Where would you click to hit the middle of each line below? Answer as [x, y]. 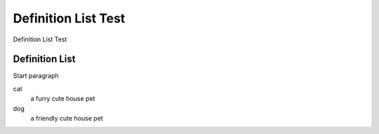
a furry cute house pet [63, 99]
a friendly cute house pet [67, 119]
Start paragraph [36, 76]
